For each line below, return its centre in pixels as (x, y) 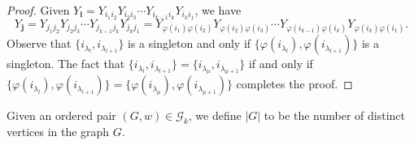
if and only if (281, 64)
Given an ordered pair (61, 115)
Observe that (39, 43)
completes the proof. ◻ (294, 84)
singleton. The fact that (66, 64)
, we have (218, 10)
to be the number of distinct (335, 115)
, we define (215, 115)
